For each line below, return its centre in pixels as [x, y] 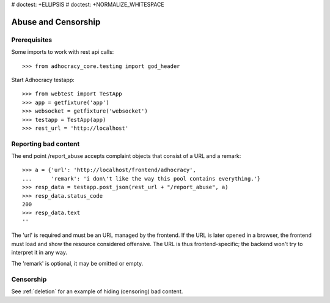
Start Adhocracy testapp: [43, 80]
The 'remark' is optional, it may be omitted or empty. [77, 264]
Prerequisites [31, 40]
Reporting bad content [46, 144]
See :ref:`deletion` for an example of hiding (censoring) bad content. [97, 291]
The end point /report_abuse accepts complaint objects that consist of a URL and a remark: [126, 156]
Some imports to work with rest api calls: [63, 52]
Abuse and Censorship [56, 22]
